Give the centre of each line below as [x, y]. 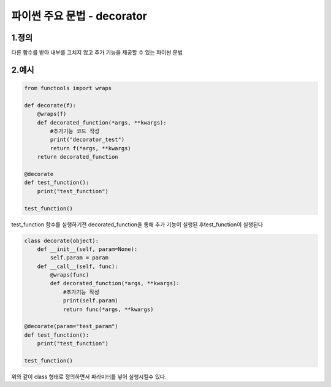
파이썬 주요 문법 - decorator [79, 16]
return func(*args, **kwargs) [108, 309]
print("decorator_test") [87, 140]
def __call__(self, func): [78, 266]
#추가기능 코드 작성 [75, 131]
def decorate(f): [50, 105]
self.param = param [79, 258]
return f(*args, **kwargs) [90, 148]
